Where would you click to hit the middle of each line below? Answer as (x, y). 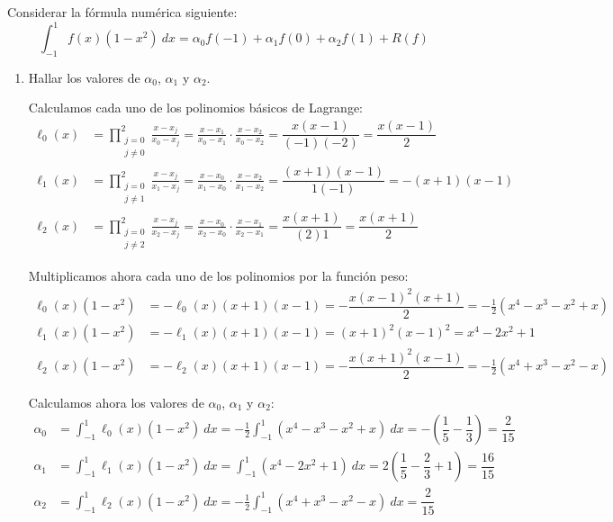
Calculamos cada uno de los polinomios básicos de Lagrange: (196, 108)
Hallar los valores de (84, 77)
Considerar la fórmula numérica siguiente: (122, 12)
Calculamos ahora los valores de (116, 402)
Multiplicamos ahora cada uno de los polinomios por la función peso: (218, 276)
